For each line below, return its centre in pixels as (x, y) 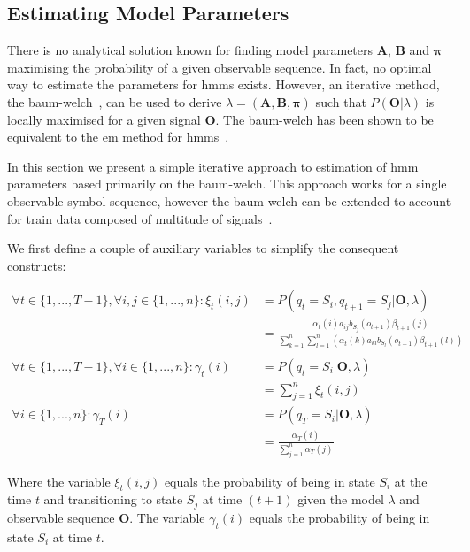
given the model (341, 499)
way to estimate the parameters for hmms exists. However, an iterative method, (223, 84)
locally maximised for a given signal (104, 119)
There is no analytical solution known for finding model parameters (190, 50)
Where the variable (59, 481)
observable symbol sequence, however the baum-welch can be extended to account (229, 200)
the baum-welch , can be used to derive (115, 101)
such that (341, 101)
